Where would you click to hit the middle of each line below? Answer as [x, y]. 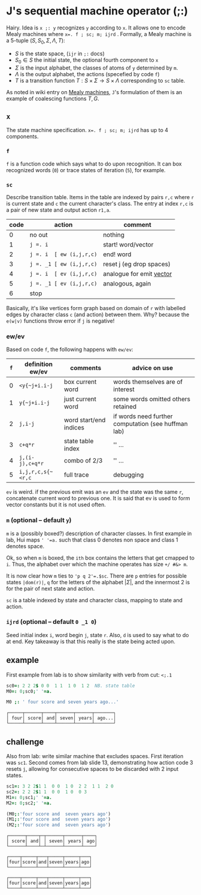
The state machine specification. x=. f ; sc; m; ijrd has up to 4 [87, 130]
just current [80, 399]
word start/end [85, 420]
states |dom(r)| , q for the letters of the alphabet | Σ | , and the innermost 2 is [98, 582]
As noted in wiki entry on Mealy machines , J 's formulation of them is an [94, 92]
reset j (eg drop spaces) [136, 264]
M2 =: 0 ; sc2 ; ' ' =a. [29, 803]
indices [74, 428]
